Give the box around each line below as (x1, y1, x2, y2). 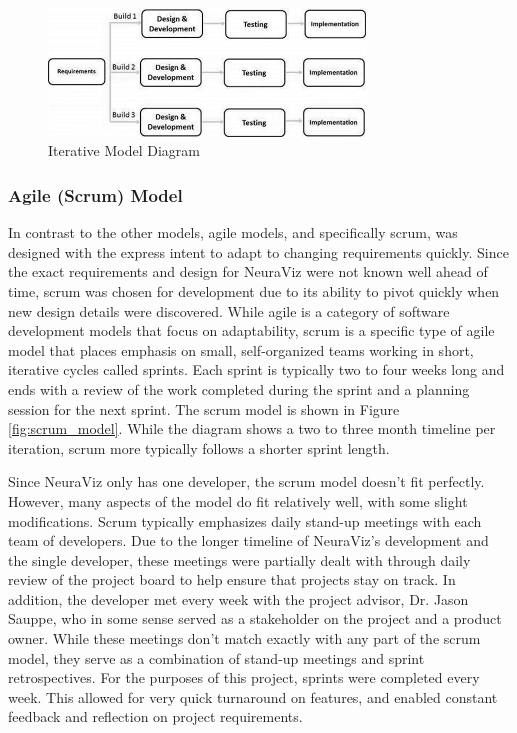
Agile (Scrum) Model (8, 182, 183, 207)
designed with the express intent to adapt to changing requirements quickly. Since (8, 241, 509, 262)
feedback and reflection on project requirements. (8, 706, 303, 727)
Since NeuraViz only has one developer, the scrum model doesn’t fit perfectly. (8, 471, 485, 492)
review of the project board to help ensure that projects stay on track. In (8, 569, 456, 590)
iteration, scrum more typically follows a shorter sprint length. (8, 437, 390, 458)
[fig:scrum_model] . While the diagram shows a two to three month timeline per (8, 418, 496, 439)
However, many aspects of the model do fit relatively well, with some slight (8, 490, 468, 511)
